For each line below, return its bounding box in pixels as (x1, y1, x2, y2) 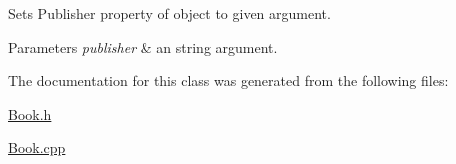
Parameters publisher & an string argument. (8, 36, 278, 57)
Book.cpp (8, 137, 66, 158)
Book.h (8, 103, 52, 124)
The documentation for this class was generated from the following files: (8, 70, 449, 91)
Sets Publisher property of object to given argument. (8, 3, 331, 23)
